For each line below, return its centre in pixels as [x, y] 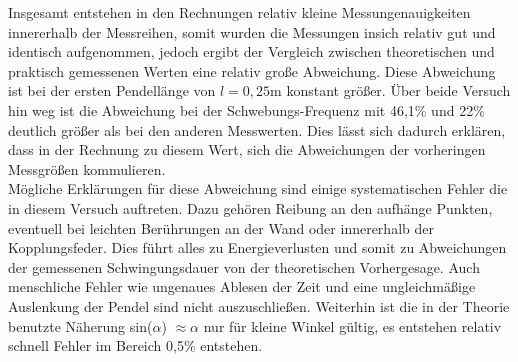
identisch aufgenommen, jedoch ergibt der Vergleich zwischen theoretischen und [251, 51]
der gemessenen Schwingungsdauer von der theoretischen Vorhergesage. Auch [244, 266]
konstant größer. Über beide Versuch [398, 90]
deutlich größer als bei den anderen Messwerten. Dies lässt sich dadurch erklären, [257, 129]
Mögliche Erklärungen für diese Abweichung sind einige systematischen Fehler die [258, 188]
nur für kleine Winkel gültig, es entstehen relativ [352, 325]
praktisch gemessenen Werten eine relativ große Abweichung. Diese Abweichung [252, 70]
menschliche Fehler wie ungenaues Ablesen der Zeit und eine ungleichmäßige [242, 286]
